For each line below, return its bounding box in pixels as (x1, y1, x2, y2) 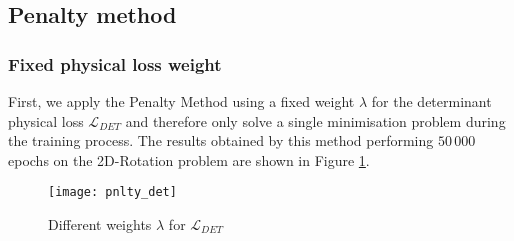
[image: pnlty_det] (48, 185, 177, 200)
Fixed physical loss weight (8, 51, 222, 76)
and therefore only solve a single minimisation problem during (125, 110, 506, 131)
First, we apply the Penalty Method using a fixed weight (8, 91, 355, 111)
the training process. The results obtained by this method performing (8, 130, 434, 151)
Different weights (48, 214, 152, 235)
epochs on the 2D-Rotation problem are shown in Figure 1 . (8, 149, 370, 170)
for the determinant (371, 91, 492, 111)
